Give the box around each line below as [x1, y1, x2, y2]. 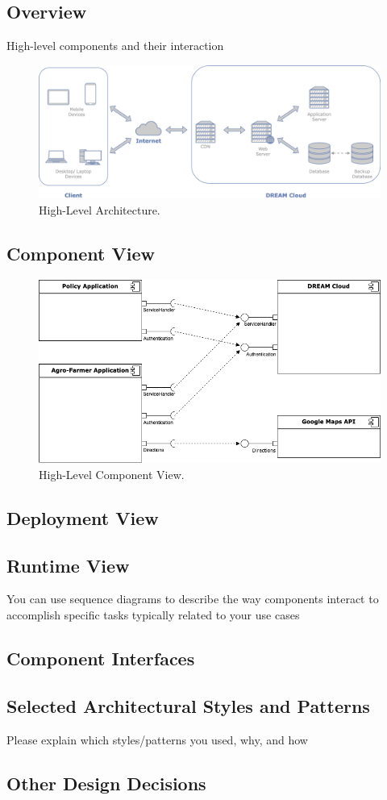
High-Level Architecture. [39, 202, 160, 219]
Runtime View [6, 552, 130, 577]
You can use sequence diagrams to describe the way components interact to [6, 590, 379, 607]
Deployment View [6, 505, 159, 530]
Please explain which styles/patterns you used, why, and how [6, 731, 308, 748]
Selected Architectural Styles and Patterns [6, 693, 370, 718]
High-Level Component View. [39, 465, 185, 482]
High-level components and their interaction [6, 37, 224, 54]
